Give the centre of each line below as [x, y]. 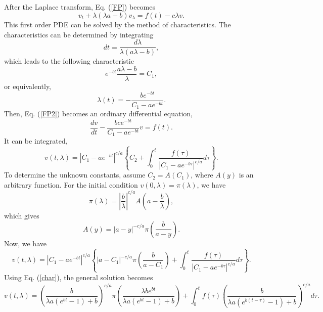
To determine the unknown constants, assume [75, 175]
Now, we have [25, 243]
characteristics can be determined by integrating [79, 34]
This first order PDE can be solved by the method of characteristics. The [118, 25]
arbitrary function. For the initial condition [71, 184]
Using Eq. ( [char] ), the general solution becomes [79, 277]
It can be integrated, [36, 141]
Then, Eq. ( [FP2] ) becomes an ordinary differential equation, [98, 114]
